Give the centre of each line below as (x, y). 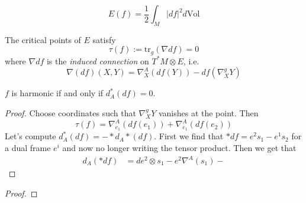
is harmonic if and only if (57, 93)
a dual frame (28, 147)
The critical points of (43, 39)
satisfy (104, 39)
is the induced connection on (98, 60)
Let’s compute (30, 136)
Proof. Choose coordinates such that (70, 113)
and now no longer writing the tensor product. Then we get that (179, 147)
